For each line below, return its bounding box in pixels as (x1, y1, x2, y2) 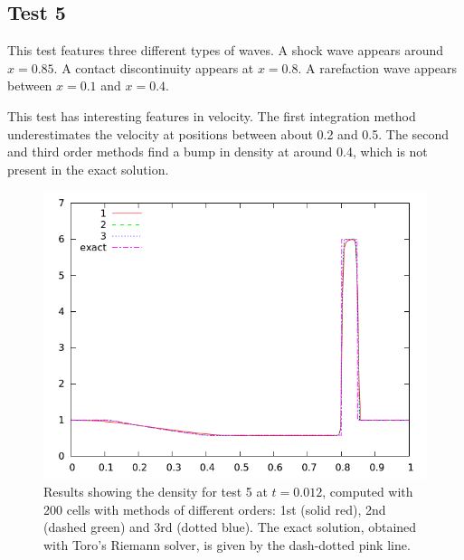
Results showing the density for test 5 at (43, 481, 268, 500)
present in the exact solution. (7, 159, 169, 178)
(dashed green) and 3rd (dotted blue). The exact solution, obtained (43, 517, 417, 536)
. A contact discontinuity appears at (53, 58, 254, 77)
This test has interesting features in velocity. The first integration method (7, 106, 416, 125)
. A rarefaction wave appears (298, 58, 458, 77)
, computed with (322, 481, 413, 500)
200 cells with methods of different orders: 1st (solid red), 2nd (43, 499, 386, 518)
